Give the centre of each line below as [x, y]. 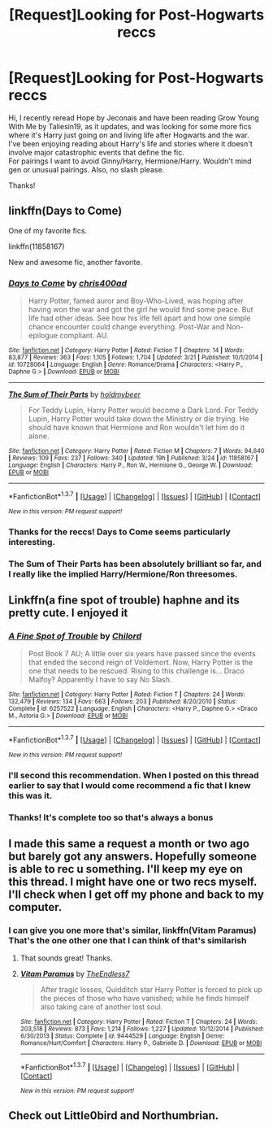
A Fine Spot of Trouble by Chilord [75, 636]
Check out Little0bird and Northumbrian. [114, 1116]
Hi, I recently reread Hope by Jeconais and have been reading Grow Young [134, 118]
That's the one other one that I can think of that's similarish [128, 941]
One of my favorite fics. [48, 230]
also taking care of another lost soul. [102, 1007]
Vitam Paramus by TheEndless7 [75, 974]
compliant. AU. [84, 336]
